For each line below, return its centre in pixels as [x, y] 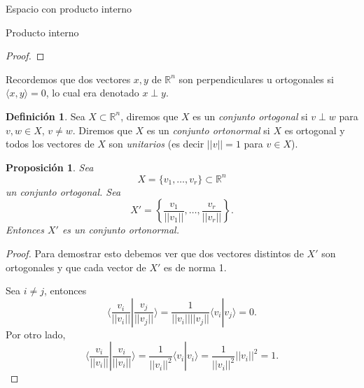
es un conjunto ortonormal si [208, 130]
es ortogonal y [315, 130]
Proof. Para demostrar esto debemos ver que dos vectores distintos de [155, 253]
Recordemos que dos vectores [68, 79]
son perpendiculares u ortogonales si [256, 79]
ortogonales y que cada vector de [76, 267]
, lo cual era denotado [92, 93]
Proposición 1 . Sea [50, 167]
